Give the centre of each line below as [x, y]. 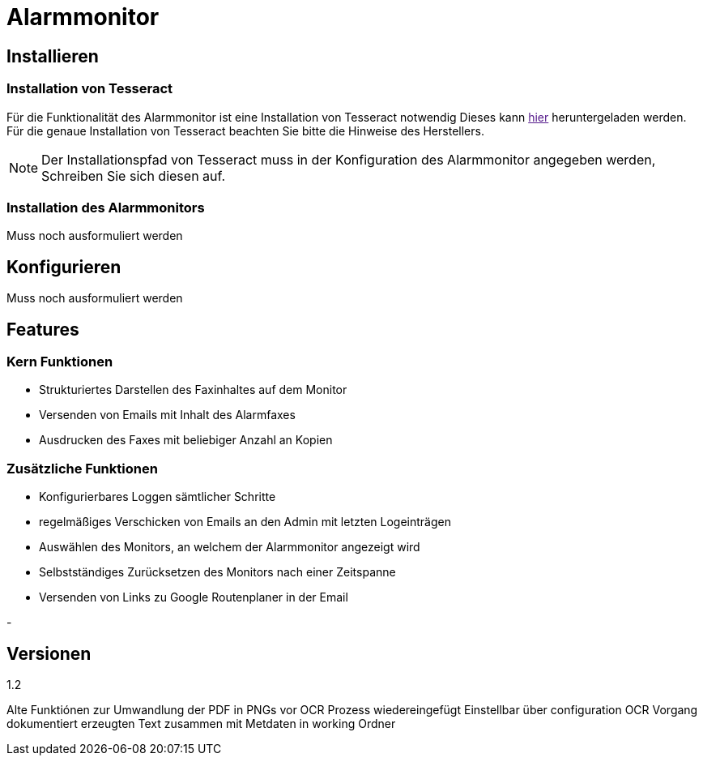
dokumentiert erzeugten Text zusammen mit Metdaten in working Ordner [201, 723]
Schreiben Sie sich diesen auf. [134, 176]
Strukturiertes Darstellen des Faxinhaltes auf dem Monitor [193, 390]
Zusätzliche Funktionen [82, 468]
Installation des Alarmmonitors [106, 207]
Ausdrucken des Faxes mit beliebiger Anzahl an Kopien [186, 440]
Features [43, 329]
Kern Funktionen [60, 361]
